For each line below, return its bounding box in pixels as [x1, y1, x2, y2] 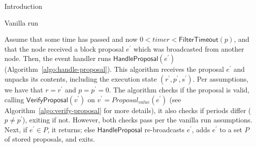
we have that [4, 84, 43, 94]
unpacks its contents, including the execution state [4, 73, 157, 84]
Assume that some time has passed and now [4, 34, 138, 44]
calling [4, 94, 24, 104]
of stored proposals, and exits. [4, 134, 95, 144]
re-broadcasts [144, 124, 185, 134]
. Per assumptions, [192, 73, 249, 84]
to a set [220, 124, 243, 134]
